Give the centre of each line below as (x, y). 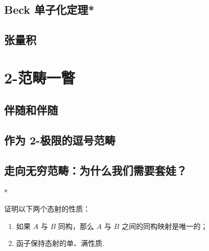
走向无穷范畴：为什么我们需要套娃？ (96, 170)
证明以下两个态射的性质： (47, 209)
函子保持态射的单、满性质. (60, 243)
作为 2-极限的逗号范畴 (60, 140)
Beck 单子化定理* (49, 9)
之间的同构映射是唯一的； (165, 226)
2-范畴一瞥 (40, 77)
